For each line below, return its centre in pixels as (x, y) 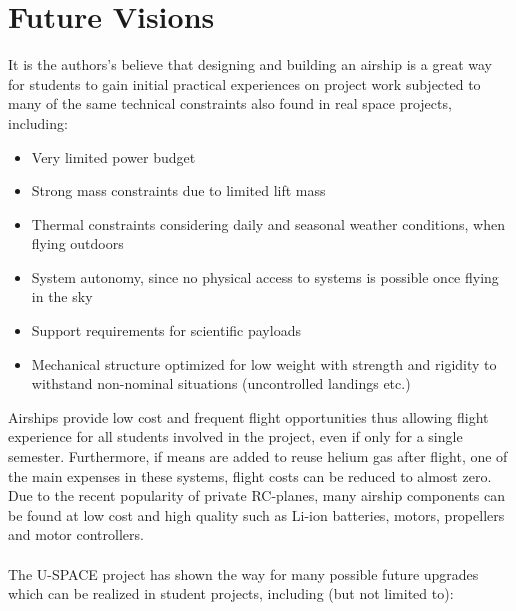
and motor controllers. (76, 534)
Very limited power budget (113, 156)
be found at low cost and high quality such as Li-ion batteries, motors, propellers (256, 514)
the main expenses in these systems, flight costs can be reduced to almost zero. (250, 475)
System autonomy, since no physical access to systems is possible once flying (265, 276)
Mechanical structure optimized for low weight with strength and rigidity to (264, 363)
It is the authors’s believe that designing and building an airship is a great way (250, 64)
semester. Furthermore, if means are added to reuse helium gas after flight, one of (258, 456)
